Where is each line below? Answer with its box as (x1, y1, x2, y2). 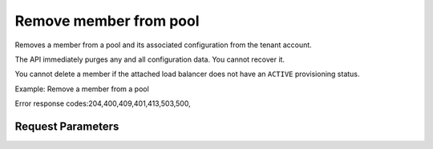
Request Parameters (14, 119, 119, 133)
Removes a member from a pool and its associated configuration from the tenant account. (14, 40, 312, 50)
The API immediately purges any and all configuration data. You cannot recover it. (14, 54, 285, 64)
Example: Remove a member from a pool (14, 84, 150, 94)
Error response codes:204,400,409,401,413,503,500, (14, 99, 192, 108)
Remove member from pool (14, 12, 200, 30)
